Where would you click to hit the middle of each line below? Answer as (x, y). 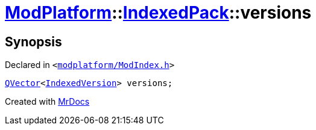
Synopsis (33, 42)
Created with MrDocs (47, 102)
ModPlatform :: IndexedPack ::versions (158, 13)
